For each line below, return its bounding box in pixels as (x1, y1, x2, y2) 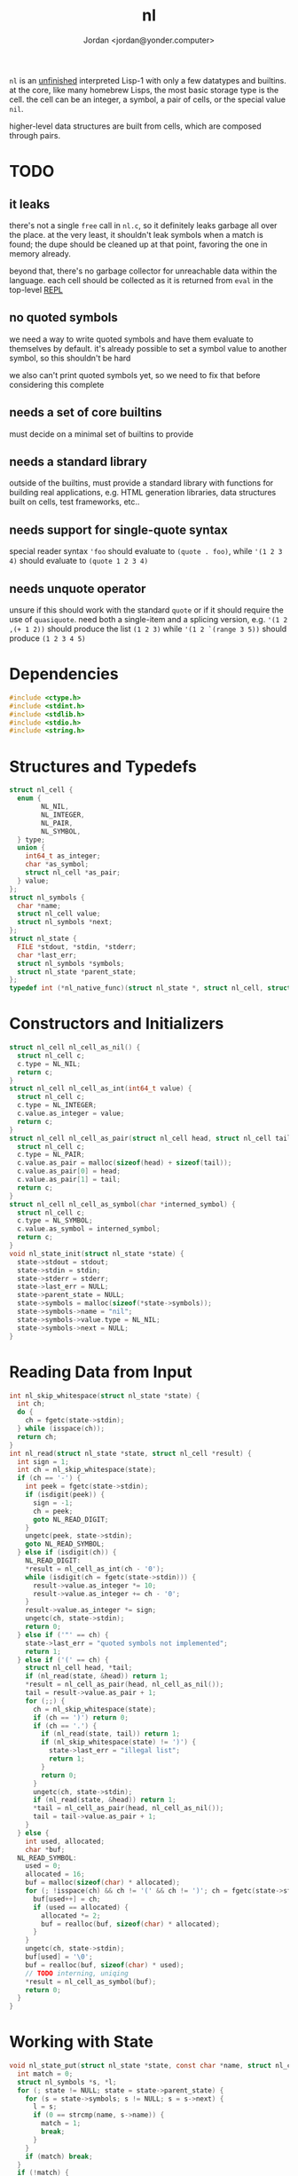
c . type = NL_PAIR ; (17, 1151, 86, 1159)
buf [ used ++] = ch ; (32, 1895, 101, 1903)
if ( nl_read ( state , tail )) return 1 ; (41, 1729, 180, 1738)
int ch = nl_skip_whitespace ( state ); (17, 1466, 157, 1475)
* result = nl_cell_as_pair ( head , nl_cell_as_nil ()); (25, 1680, 224, 1689)
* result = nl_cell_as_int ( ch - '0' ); (25, 1564, 165, 1573)
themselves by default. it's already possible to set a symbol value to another (9, 343, 287, 353)
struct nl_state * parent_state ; (17, 967, 137, 977)
